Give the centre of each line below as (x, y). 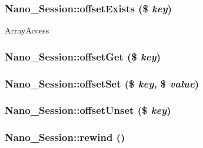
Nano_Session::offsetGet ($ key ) (83, 56)
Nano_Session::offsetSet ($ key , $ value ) (102, 83)
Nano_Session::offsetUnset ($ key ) (88, 110)
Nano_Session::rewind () (65, 137)
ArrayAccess (27, 30)
